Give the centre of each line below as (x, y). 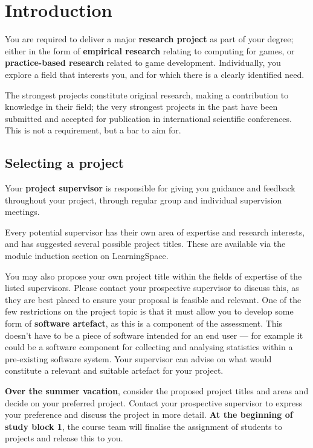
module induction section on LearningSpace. (87, 256)
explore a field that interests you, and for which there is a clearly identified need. (155, 74)
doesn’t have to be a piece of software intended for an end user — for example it (154, 335)
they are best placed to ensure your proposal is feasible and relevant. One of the (153, 299)
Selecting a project (65, 163)
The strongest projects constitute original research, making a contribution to (147, 94)
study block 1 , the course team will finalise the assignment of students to (144, 426)
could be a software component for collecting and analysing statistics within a (149, 347)
